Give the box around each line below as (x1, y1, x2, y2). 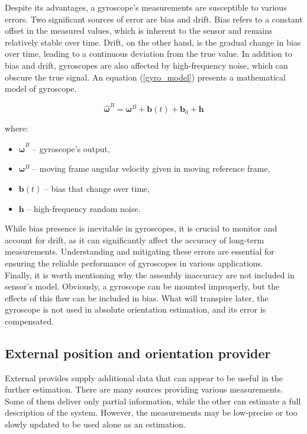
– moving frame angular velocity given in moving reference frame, (33, 162, 270, 175)
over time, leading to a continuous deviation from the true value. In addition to (5, 47, 292, 60)
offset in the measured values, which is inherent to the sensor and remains (5, 24, 273, 37)
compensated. (5, 314, 54, 327)
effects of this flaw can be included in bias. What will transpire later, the (5, 291, 269, 304)
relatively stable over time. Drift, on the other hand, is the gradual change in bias (5, 36, 301, 48)
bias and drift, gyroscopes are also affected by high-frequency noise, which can (5, 59, 288, 71)
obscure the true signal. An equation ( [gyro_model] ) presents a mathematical (5, 70, 286, 83)
